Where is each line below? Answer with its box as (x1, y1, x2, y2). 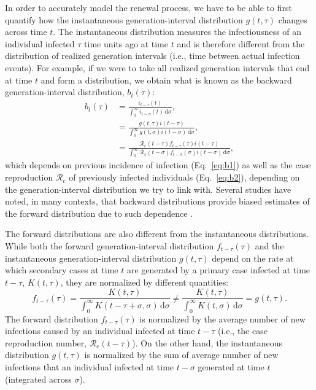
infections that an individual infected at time (5, 360, 174, 373)
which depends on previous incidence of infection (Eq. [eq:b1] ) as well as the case (5, 158, 311, 171)
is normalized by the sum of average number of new (84, 348, 279, 361)
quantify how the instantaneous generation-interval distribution (5, 13, 243, 26)
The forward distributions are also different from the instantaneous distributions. (5, 227, 309, 240)
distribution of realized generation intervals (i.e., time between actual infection (5, 49, 300, 62)
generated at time (198, 360, 264, 373)
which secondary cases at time (5, 263, 118, 276)
